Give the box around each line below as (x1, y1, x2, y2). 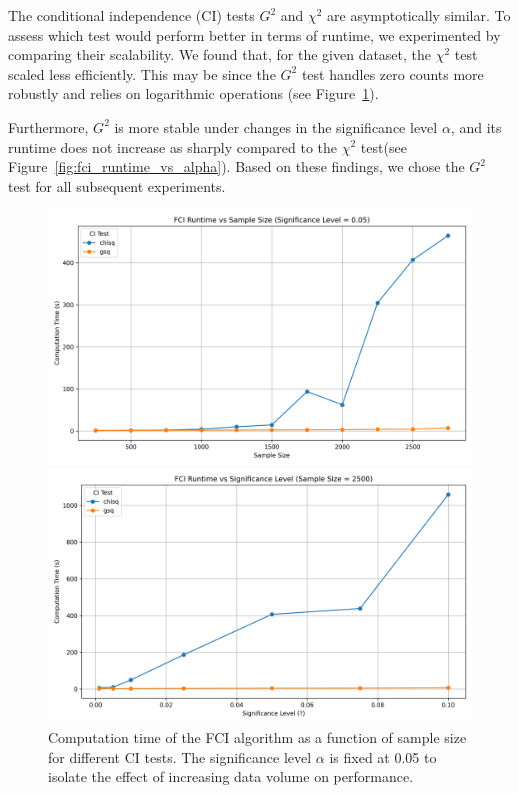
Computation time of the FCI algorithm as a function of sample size (48, 727, 467, 747)
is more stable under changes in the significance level (114, 116, 438, 137)
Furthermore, (8, 116, 89, 137)
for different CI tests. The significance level (48, 746, 312, 767)
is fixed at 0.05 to (329, 746, 437, 767)
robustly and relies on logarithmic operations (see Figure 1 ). (8, 83, 379, 104)
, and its (450, 116, 502, 137)
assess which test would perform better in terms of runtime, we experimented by (8, 24, 501, 45)
